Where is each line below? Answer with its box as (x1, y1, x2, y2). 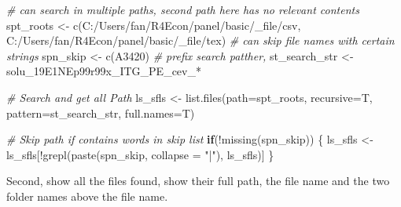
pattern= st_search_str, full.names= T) (6, 104, 195, 121)
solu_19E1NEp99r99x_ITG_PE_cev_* (6, 63, 201, 79)
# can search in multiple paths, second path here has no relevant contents (6, 2, 359, 17)
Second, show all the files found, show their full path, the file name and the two (6, 172, 390, 189)
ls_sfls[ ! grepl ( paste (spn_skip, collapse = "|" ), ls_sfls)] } (6, 146, 274, 162)
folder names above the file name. (6, 187, 168, 204)
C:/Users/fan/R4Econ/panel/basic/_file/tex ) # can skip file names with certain (6, 32, 395, 49)
